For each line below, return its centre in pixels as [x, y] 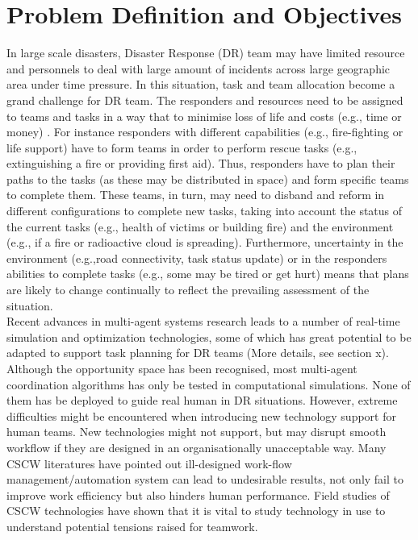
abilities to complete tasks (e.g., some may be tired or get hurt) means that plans [208, 274]
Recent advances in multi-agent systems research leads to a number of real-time [203, 321]
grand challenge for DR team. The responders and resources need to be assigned [205, 100]
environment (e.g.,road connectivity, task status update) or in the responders [197, 258]
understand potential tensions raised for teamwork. [132, 526]
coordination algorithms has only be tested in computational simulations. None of [209, 384]
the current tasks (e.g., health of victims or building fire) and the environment [200, 226]
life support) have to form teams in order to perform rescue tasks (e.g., [182, 147]
